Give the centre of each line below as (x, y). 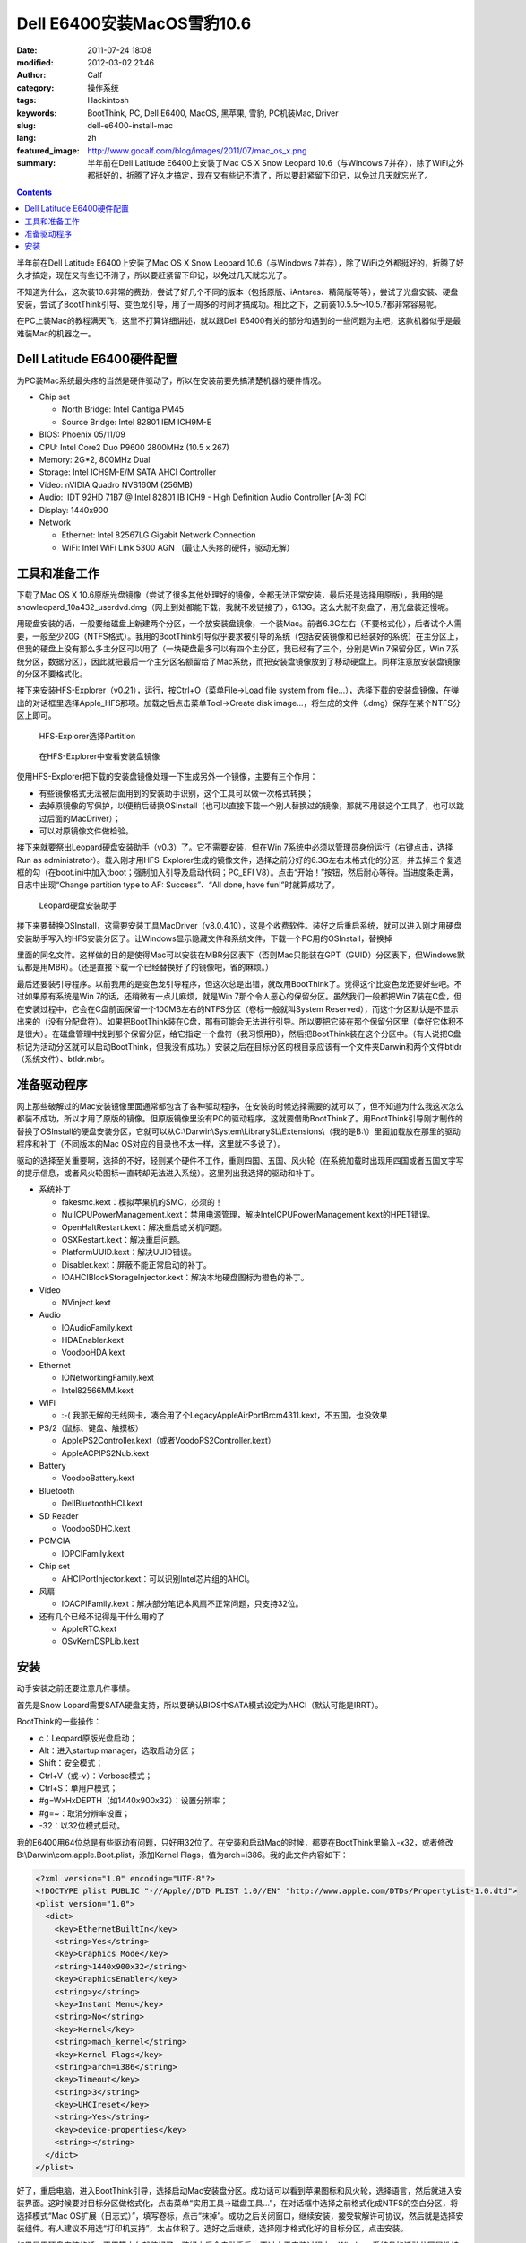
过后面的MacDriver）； (80, 818)
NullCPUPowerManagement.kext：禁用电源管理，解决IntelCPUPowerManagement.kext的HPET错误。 (248, 1215)
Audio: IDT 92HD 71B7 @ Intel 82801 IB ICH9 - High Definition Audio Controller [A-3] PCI (203, 497)
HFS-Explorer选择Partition (87, 736)
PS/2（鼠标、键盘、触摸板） (91, 1427)
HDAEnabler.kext (93, 1340)
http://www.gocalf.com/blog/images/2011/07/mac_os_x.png (197, 150)
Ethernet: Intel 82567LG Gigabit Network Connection (159, 535)
